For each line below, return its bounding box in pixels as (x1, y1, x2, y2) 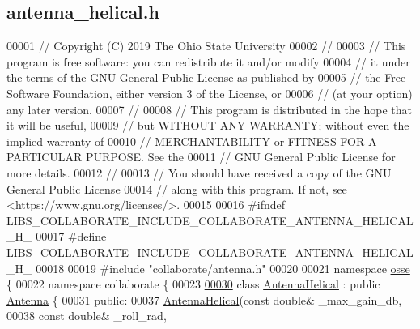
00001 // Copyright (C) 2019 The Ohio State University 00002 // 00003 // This (6, 37, 406, 54)
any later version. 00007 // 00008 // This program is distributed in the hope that (6, 100, 413, 117)
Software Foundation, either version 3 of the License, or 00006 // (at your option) (6, 84, 413, 101)
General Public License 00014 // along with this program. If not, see (6, 180, 347, 197)
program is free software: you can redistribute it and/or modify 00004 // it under (6, 53, 410, 70)
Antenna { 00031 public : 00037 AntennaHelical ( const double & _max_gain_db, (6, 291, 402, 308)
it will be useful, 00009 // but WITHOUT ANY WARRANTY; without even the (6, 117, 409, 134)
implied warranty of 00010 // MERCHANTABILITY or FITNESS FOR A (6, 132, 377, 149)
